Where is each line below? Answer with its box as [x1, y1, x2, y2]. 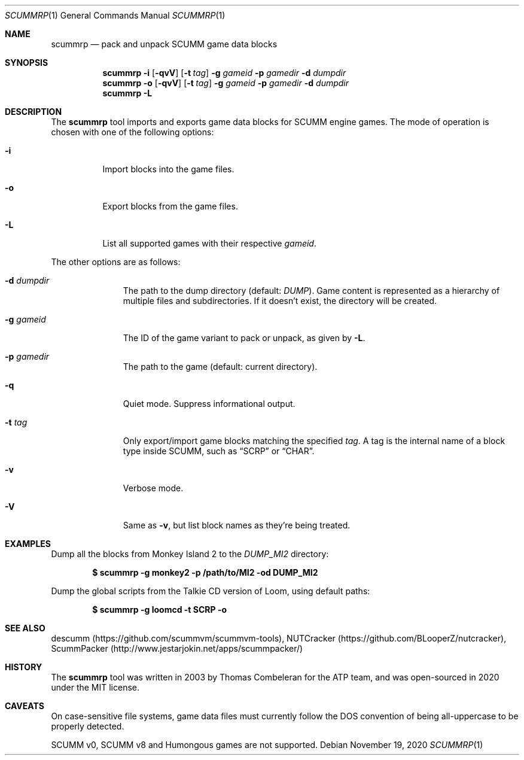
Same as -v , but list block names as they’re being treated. [123, 520, 351, 530]
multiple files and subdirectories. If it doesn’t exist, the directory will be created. [123, 296, 437, 306]
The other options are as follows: [51, 257, 181, 267]
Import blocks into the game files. [102, 164, 234, 174]
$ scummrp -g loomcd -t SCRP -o [92, 604, 227, 615]
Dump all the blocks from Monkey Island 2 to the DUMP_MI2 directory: [51, 549, 329, 559]
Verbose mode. [123, 483, 184, 493]
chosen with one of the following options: [51, 127, 214, 137]
